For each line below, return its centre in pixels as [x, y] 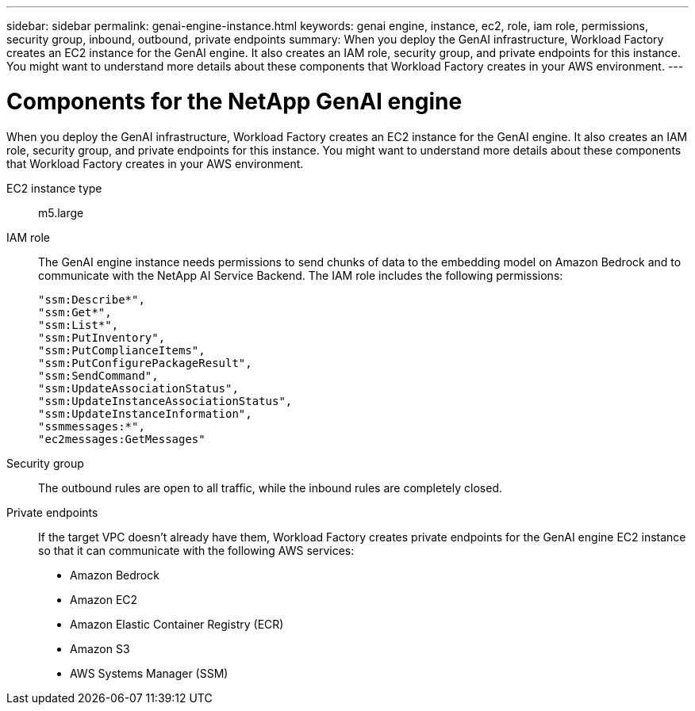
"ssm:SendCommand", [98, 375]
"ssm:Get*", [75, 312]
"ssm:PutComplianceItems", [122, 350]
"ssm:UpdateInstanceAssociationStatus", [165, 401]
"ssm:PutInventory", [102, 337]
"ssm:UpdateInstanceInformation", [145, 413]
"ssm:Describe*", [92, 299]
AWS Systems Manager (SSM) [149, 673]
